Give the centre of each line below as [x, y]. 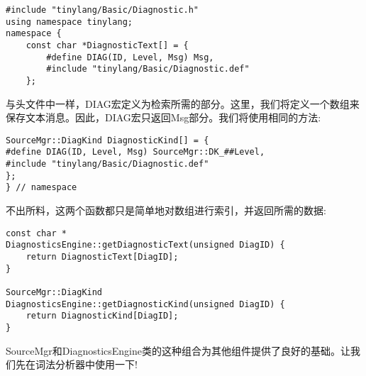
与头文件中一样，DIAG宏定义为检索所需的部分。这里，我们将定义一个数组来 [183, 103]
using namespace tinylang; [69, 22]
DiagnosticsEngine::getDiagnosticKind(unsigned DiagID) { [145, 304]
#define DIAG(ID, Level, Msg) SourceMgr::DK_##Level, [135, 152]
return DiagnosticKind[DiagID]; [102, 316]
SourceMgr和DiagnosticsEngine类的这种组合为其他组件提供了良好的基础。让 [178, 350]
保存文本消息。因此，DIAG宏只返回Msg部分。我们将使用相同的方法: [163, 117]
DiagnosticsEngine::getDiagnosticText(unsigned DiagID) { [145, 245]
